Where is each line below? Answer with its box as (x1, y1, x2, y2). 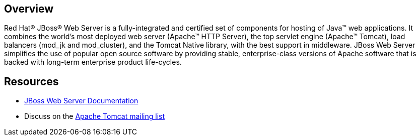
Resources (4, 75, 59, 88)
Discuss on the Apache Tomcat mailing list (24, 112, 165, 121)
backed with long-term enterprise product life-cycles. (4, 58, 182, 67)
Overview (4, 3, 54, 15)
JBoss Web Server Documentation (24, 96, 138, 105)
